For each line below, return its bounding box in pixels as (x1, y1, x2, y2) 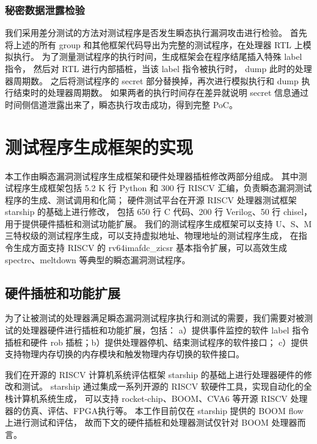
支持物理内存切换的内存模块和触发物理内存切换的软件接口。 (5, 348, 244, 360)
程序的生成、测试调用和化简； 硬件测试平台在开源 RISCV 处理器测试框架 (5, 193, 297, 206)
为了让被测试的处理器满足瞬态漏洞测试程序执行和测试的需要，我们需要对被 (5, 311, 304, 324)
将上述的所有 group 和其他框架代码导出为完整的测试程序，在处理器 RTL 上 (5, 38, 303, 51)
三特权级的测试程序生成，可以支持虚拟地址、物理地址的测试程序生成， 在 (5, 229, 299, 242)
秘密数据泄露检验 (5, 2, 85, 17)
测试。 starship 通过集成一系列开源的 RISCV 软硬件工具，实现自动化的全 (21, 380, 312, 393)
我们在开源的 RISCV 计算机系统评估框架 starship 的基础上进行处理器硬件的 (5, 368, 304, 380)
